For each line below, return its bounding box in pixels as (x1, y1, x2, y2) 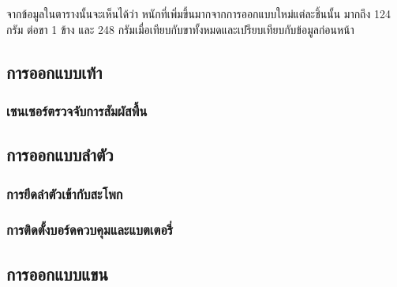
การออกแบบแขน (6, 261, 108, 285)
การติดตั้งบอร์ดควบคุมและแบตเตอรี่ (6, 220, 174, 240)
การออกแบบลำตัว (6, 142, 114, 167)
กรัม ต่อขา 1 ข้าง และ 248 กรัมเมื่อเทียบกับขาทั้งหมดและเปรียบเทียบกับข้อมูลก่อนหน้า (6, 21, 354, 37)
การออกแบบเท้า (6, 59, 103, 84)
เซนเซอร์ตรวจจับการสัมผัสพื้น (6, 100, 148, 120)
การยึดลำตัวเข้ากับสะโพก (6, 183, 123, 203)
